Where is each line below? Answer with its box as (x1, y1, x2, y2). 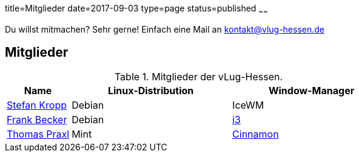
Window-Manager (268, 84, 355, 97)
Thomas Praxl (7, 127, 70, 140)
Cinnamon (232, 127, 279, 140)
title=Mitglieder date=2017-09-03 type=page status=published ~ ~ (5, 3, 268, 16)
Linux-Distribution (107, 84, 194, 97)
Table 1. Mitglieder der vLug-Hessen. (114, 70, 283, 83)
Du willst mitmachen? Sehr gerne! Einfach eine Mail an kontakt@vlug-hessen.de (5, 24, 325, 34)
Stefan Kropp (7, 98, 67, 111)
